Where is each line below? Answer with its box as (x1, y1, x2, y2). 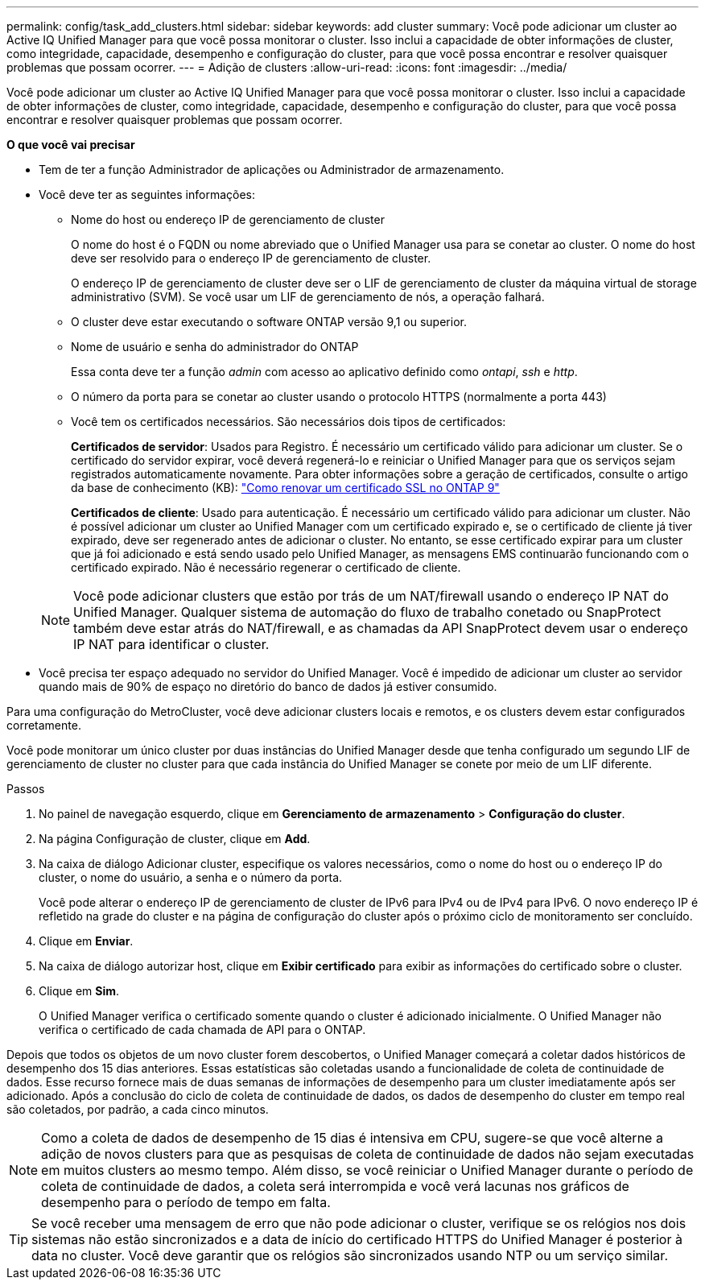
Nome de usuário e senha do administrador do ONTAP (71, 340, 359, 354)
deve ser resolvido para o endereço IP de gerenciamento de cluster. (71, 251, 431, 265)
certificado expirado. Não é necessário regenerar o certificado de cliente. (71, 560, 461, 574)
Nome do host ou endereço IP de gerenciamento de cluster (71, 213, 385, 226)
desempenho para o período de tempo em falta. (41, 1194, 331, 1210)
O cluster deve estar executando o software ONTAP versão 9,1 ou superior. (71, 315, 467, 329)
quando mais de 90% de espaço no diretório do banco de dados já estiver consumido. (39, 680, 497, 693)
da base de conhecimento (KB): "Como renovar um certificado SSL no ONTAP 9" (71, 481, 500, 494)
